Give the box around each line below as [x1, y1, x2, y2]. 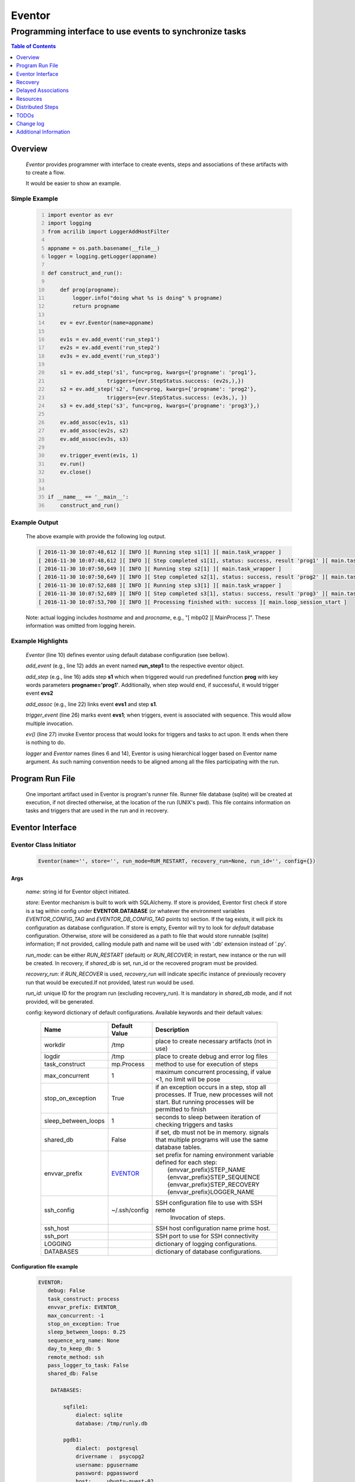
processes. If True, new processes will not [155, 1091, 273, 1099]
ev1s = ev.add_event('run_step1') [60, 336, 160, 343]
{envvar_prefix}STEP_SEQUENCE [167, 1173, 260, 1181]
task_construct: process [47, 1295, 120, 1302]
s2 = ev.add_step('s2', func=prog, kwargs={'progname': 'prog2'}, [60, 386, 257, 392]
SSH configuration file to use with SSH [155, 1199, 263, 1207]
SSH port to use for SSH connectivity [155, 1232, 259, 1240]
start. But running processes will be [155, 1098, 254, 1106]
